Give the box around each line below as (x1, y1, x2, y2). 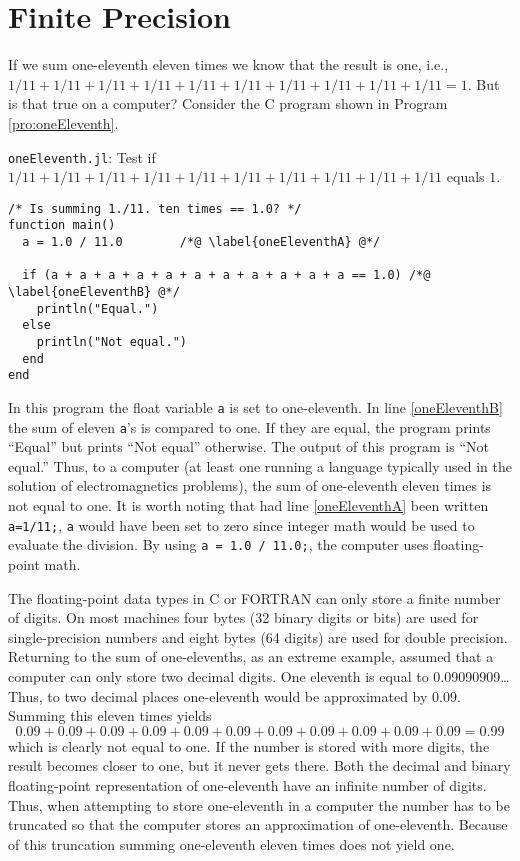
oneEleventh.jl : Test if (8, 146, 156, 167)
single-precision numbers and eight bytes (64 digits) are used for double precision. (8, 626, 508, 647)
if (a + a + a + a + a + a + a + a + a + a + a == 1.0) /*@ (22, 268, 431, 283)
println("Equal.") (36, 301, 159, 316)
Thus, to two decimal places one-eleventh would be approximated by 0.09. (8, 685, 461, 706)
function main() (8, 218, 116, 233)
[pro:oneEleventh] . (8, 112, 119, 133)
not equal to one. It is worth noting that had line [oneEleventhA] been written (8, 495, 489, 516)
